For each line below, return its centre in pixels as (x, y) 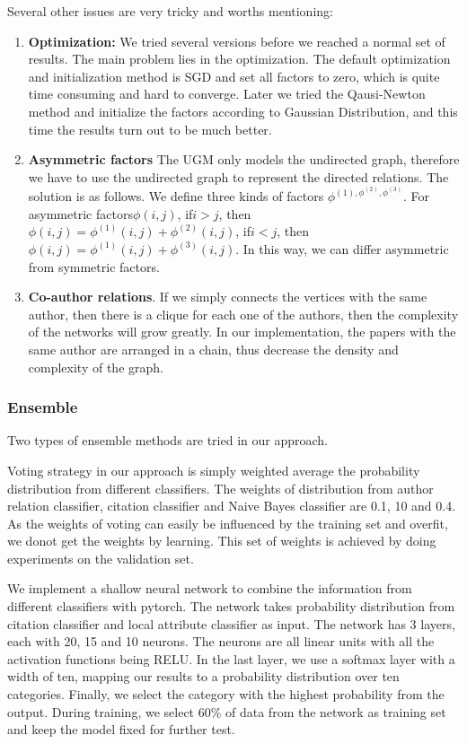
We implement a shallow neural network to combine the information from (210, 588)
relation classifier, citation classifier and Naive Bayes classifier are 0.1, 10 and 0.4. (232, 506)
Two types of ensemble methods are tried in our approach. (167, 440)
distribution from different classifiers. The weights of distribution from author (220, 488)
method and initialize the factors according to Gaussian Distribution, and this (243, 111)
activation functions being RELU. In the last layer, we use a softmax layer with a (231, 658)
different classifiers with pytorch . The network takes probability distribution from (231, 606)
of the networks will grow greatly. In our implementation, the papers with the (242, 332)
